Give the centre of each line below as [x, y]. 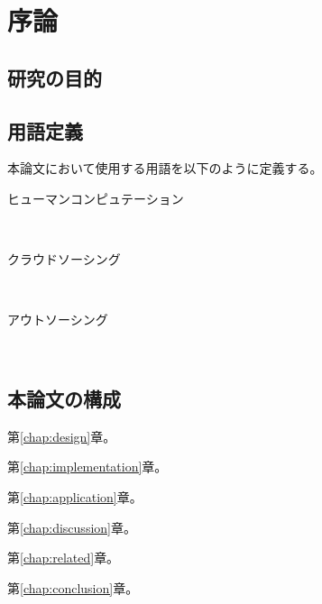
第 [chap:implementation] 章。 [87, 467]
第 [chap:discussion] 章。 [72, 527]
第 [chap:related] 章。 [64, 558]
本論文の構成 [64, 398]
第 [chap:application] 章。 [75, 496]
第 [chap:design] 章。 [62, 436]
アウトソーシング [58, 320]
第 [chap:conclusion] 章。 [73, 587]
